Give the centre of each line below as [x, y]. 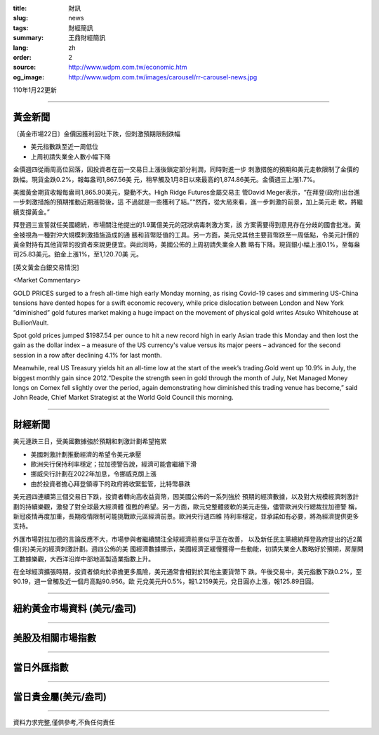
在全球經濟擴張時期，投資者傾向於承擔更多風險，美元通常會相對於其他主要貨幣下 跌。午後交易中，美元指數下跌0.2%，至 [187, 572]
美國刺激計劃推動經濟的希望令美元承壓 [86, 454]
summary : [28, 38]
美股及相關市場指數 [54, 638]
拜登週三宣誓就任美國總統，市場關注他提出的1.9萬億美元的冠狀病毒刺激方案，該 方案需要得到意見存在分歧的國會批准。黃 [187, 225]
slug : [20, 18]
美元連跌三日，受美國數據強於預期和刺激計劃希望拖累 [90, 441]
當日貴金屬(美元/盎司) [60, 697]
